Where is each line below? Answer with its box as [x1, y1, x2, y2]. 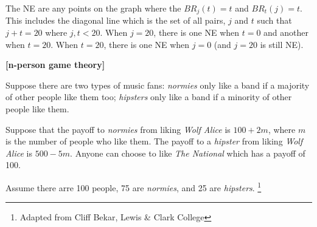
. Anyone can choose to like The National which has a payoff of [70, 146, 305, 159]
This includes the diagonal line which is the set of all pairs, [5, 14, 226, 27]
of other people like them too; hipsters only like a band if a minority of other [5, 90, 292, 103]
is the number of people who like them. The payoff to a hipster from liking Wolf [5, 135, 303, 147]
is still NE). [260, 38, 304, 50]
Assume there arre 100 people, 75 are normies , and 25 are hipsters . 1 [5, 179, 262, 194]
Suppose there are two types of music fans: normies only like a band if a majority [5, 78, 310, 91]
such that [257, 14, 292, 27]
